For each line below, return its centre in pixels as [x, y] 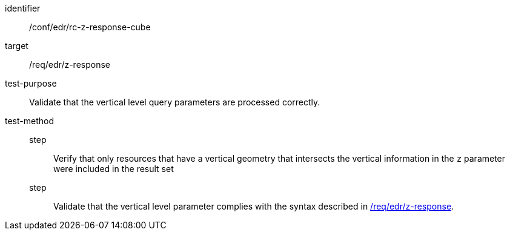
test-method [29, 121]
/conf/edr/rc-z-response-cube [90, 27]
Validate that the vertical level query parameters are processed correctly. [175, 102]
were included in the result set [114, 169]
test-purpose [31, 83]
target [17, 46]
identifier [23, 8]
